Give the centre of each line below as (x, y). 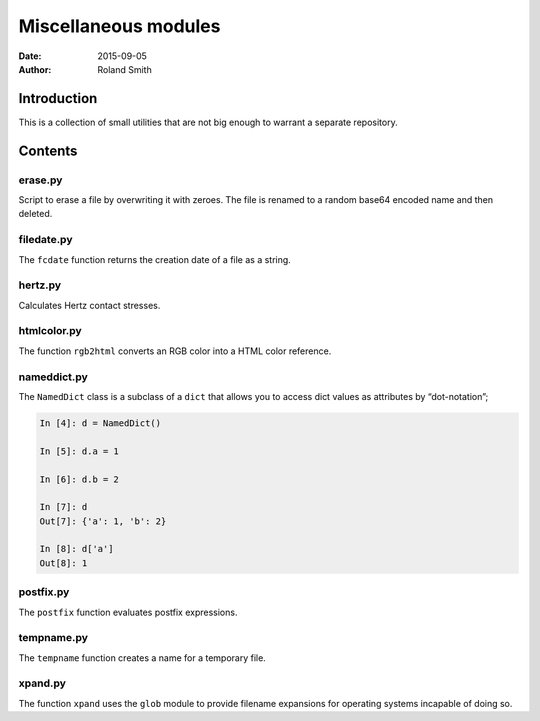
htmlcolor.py (50, 331)
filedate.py (45, 240)
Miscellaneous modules (119, 26)
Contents (48, 150)
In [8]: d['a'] (76, 549)
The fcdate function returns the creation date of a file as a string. (155, 259)
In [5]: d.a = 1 (79, 451)
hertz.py (40, 285)
